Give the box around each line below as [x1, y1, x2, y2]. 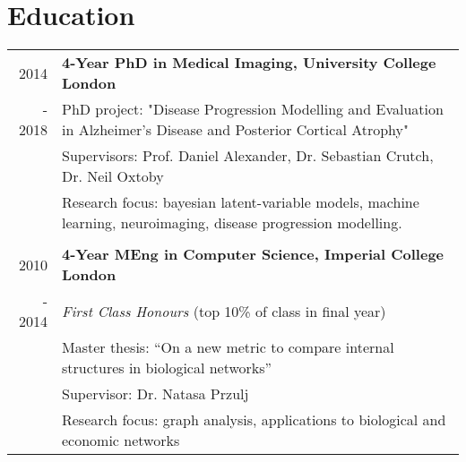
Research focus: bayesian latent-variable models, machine [61, 192, 419, 213]
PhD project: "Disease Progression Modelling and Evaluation [61, 98, 444, 120]
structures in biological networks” [61, 357, 272, 379]
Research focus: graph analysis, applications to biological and [61, 409, 446, 431]
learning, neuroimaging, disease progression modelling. [61, 212, 402, 234]
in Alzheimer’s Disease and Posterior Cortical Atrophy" [61, 119, 409, 141]
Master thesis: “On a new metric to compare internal [61, 337, 394, 358]
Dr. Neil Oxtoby [61, 166, 164, 187]
